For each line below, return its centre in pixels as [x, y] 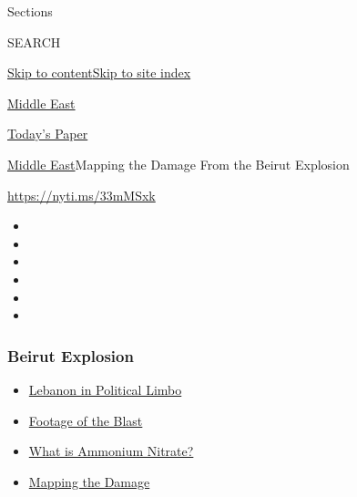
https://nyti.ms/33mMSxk [82, 195]
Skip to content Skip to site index [99, 72]
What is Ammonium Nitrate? [111, 451]
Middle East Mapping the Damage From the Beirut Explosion [178, 164]
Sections [30, 11]
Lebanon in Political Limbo [105, 389]
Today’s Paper [48, 134]
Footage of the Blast [86, 420]
